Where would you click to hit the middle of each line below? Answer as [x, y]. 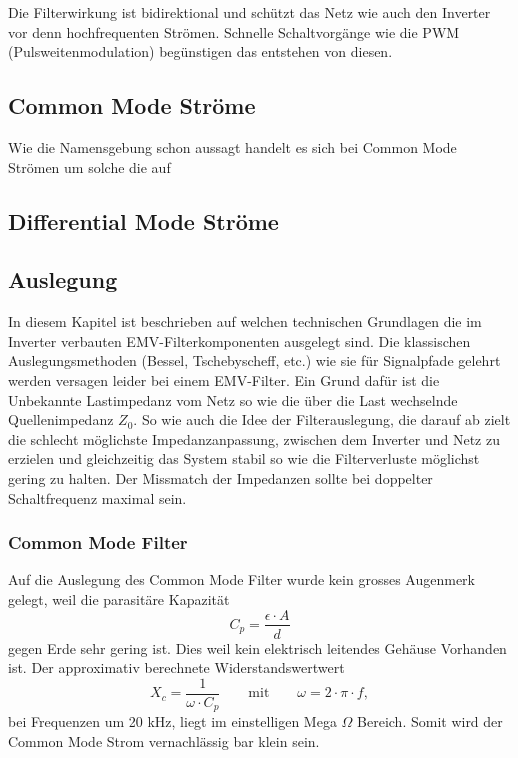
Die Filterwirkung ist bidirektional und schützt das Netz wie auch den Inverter [249, 12]
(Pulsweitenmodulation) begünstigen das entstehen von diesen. [200, 51]
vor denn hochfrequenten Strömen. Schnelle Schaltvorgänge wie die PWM [234, 31]
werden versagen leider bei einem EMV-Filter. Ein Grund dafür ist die [224, 379]
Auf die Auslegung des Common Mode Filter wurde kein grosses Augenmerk [241, 579]
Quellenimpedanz [61, 419]
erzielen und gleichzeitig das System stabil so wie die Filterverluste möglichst [244, 458]
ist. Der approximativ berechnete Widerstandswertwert [176, 667]
